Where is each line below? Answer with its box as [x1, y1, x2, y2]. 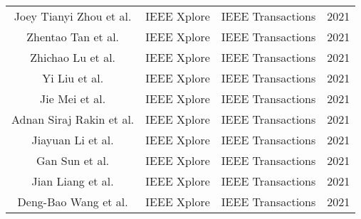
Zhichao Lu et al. [30, 49, 116, 65]
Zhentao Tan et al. [26, 28, 120, 45]
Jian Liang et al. [31, 173, 114, 189]
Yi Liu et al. [42, 70, 104, 86]
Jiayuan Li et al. [31, 132, 114, 148]
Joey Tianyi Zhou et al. [14, 8, 132, 24]
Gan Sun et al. [36, 152, 110, 169]
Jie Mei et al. [40, 90, 106, 107]
